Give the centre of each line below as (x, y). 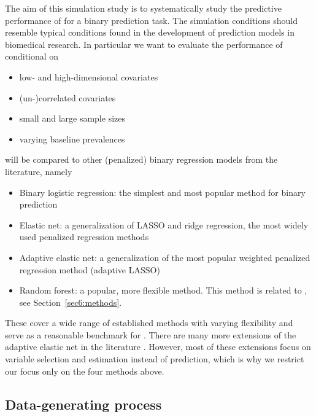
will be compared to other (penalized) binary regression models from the (141, 159)
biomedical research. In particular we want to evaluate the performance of (144, 44)
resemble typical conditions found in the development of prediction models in (150, 32)
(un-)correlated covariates (67, 97)
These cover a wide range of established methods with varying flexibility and (149, 323)
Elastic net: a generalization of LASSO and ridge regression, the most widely (164, 224)
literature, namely (39, 171)
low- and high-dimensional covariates (89, 76)
